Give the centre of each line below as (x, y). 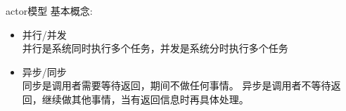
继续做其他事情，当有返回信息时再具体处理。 (145, 99)
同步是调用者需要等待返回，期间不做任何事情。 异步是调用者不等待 (177, 85)
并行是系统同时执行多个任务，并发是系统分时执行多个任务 (155, 48)
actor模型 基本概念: (49, 11)
